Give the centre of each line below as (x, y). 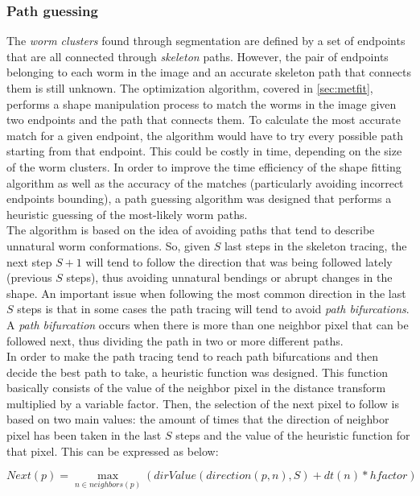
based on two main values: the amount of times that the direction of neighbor (198, 419)
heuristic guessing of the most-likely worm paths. (127, 214)
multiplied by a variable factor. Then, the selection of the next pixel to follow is (203, 403)
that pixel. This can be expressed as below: (113, 451)
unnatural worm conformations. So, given (109, 245)
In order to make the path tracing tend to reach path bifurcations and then (192, 356)
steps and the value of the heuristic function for (293, 435)
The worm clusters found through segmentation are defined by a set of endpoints (206, 41)
